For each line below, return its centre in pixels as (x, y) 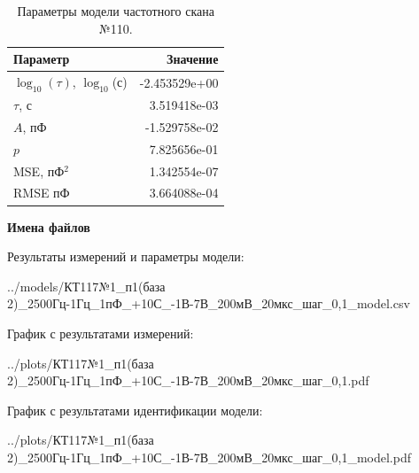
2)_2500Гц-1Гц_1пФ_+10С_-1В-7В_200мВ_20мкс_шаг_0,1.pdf (188, 380)
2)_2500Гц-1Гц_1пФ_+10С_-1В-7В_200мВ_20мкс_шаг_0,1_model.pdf (209, 457)
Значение (193, 59)
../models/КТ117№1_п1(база (86, 286)
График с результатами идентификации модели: (135, 410)
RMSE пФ (42, 193)
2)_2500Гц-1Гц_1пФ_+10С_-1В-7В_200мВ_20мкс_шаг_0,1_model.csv (209, 303)
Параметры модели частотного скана (116, 11)
